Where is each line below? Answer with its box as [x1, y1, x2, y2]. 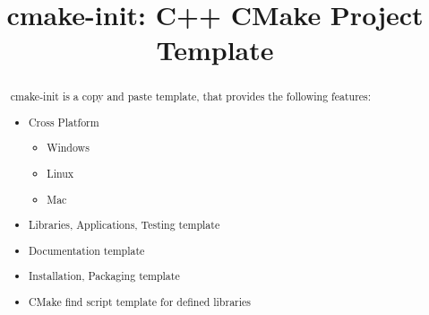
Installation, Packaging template [29, 268, 180, 284]
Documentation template [29, 242, 145, 258]
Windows [47, 140, 90, 155]
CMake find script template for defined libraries [29, 293, 252, 309]
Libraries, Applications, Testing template [29, 217, 220, 232]
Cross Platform [29, 114, 99, 129]
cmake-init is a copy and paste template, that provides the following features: [10, 89, 372, 104]
